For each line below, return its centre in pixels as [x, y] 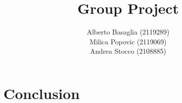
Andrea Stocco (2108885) [128, 51]
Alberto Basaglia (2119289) [128, 32]
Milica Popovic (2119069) [128, 41]
